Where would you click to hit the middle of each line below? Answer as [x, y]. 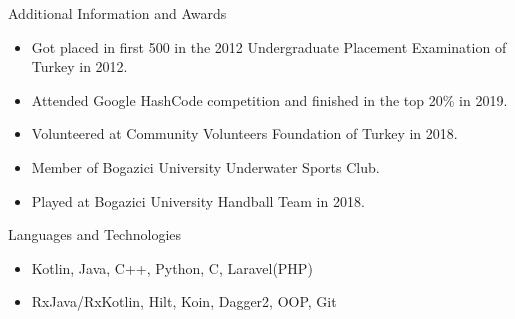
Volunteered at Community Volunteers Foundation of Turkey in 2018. [244, 133]
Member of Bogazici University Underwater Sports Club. [205, 166]
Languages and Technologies [95, 234]
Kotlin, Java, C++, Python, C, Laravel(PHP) [172, 267]
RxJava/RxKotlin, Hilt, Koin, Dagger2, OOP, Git [184, 301]
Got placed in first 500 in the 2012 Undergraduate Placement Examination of [269, 46]
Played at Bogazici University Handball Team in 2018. [198, 200]
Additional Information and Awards [117, 13]
